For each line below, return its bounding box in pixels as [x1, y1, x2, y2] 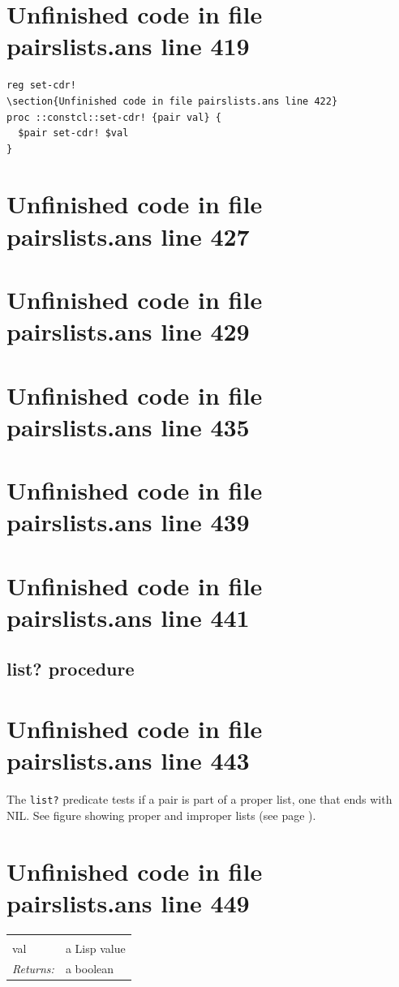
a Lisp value [65, 939, 126, 956]
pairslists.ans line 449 [6, 886, 250, 919]
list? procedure [6, 656, 135, 681]
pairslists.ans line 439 [6, 505, 250, 539]
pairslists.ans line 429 [6, 315, 250, 348]
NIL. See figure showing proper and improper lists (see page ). [6, 806, 316, 823]
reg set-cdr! [6, 79, 76, 92]
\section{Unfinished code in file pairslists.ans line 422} [6, 95, 338, 107]
